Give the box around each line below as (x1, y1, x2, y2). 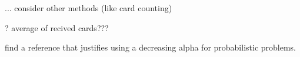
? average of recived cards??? (5, 21, 109, 33)
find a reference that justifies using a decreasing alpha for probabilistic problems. (5, 41, 296, 53)
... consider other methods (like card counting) (5, 2, 172, 14)
